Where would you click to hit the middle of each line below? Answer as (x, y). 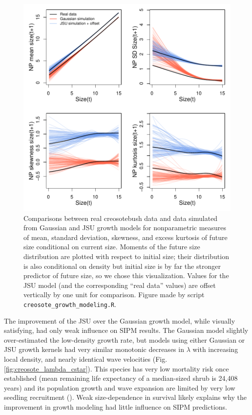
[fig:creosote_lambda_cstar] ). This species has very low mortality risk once (116, 368)
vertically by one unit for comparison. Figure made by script (114, 295)
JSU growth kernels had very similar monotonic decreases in (94, 349)
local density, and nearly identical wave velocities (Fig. (86, 359)
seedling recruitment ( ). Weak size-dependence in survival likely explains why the (126, 397)
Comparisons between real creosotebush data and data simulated (121, 218)
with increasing (215, 349)
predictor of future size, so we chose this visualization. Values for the (126, 275)
